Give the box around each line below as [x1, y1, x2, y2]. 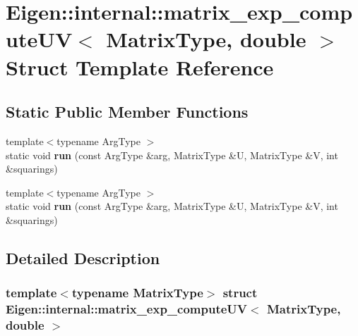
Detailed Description [6, 247, 160, 268]
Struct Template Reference [6, 52, 274, 81]
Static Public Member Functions [6, 101, 249, 123]
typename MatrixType [71, 284, 203, 301]
